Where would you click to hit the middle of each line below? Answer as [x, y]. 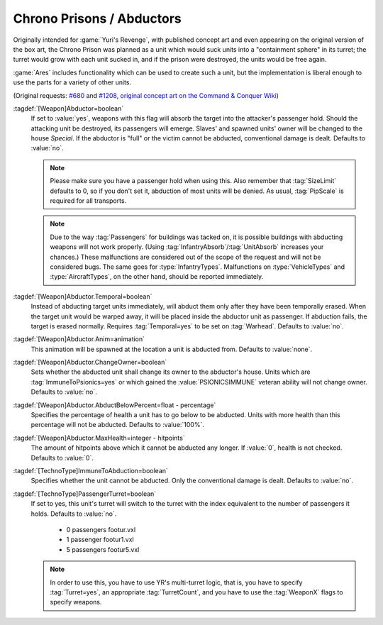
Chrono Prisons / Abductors [97, 18]
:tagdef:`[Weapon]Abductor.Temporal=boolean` [83, 296]
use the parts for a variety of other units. [72, 82]
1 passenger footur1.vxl [100, 540]
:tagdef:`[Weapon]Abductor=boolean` [68, 108]
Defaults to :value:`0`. [62, 458]
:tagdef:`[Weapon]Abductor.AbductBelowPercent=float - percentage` [115, 405]
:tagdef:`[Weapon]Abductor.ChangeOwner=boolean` [90, 363]
